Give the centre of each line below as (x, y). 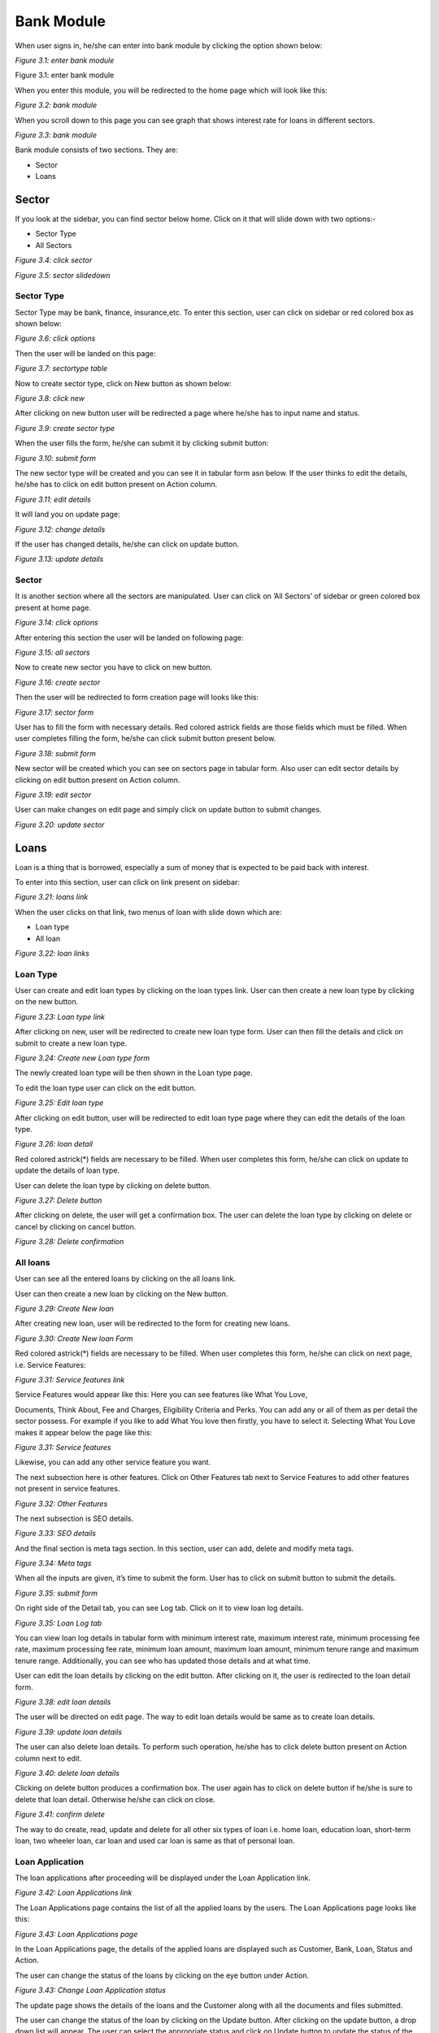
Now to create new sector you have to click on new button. (114, 668)
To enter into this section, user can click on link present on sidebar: (127, 882)
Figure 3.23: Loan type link (60, 1016)
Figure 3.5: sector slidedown (63, 275)
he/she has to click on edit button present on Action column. (116, 485)
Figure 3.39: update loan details (68, 1731)
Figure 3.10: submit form (56, 458)
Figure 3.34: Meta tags (53, 1563)
